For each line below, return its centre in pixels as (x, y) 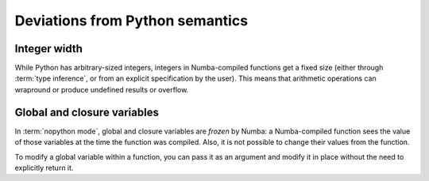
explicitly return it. (44, 168)
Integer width (49, 49)
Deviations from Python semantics (131, 21)
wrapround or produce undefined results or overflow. (102, 89)
